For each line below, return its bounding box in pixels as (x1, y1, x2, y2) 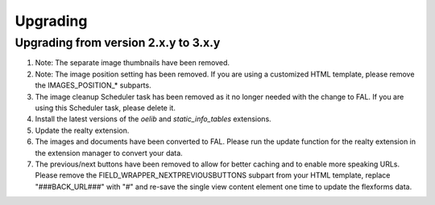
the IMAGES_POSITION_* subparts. (35, 80, 152, 90)
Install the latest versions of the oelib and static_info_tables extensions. (35, 114, 271, 124)
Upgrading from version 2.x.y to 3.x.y (14, 35, 221, 50)
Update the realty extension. (35, 125, 130, 135)
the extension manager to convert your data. (35, 148, 183, 158)
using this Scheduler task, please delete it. (35, 103, 176, 113)
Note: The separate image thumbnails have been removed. (35, 58, 230, 68)
